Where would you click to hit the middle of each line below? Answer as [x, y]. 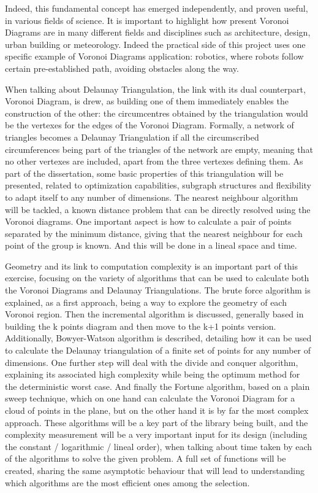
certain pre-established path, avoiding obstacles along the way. [122, 68]
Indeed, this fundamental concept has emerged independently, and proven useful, [157, 8]
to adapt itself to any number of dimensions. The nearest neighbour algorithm [152, 197]
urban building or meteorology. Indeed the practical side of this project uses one [155, 44]
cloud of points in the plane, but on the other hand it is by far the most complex [157, 410]
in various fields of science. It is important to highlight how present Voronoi [147, 20]
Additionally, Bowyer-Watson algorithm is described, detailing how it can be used [158, 338]
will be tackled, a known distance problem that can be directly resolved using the [158, 209]
